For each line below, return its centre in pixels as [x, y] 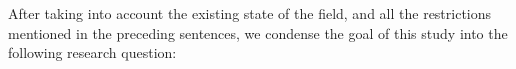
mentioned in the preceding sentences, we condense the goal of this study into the [258, 32]
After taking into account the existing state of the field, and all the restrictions [250, 13]
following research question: [92, 52]
